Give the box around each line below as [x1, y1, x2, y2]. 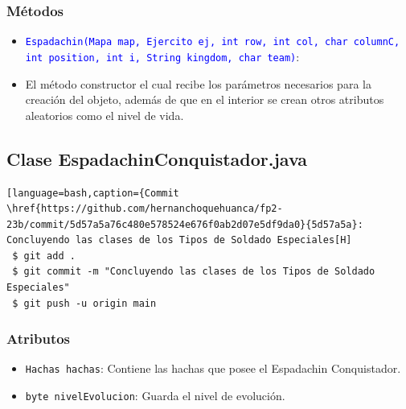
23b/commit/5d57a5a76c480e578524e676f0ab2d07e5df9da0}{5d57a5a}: [6, 218, 363, 230]
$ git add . [12, 250, 76, 262]
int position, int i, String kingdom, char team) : [25, 48, 300, 64]
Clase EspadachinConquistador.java [6, 146, 308, 171]
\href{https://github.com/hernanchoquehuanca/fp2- [6, 203, 283, 215]
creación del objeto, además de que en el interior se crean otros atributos [25, 91, 384, 108]
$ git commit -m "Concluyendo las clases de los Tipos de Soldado [12, 266, 375, 278]
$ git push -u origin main [12, 297, 157, 309]
